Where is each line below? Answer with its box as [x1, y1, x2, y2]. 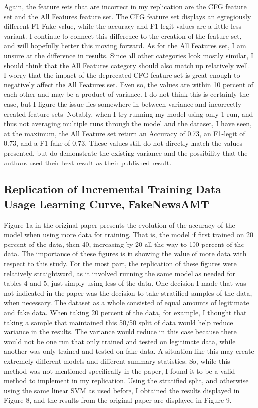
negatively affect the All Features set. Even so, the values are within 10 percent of [4, 79, 254, 89]
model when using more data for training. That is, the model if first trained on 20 [4, 229, 254, 240]
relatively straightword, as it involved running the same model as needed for [4, 268, 236, 278]
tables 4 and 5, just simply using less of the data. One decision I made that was [4, 278, 246, 288]
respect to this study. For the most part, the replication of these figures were [4, 258, 237, 269]
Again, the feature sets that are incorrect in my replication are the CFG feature [4, 1, 247, 11]
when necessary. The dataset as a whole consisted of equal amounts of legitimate [4, 297, 249, 308]
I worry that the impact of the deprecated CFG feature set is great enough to [4, 70, 240, 80]
